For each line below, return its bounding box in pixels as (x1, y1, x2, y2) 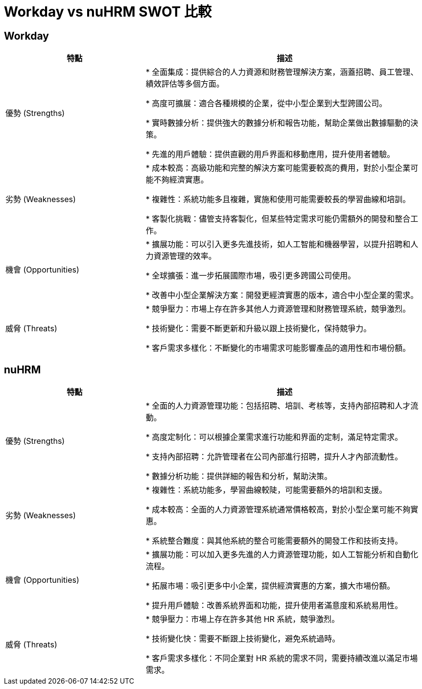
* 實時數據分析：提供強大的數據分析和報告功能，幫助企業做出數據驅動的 (145, 118, 411, 128)
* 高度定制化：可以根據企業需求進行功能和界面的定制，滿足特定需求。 (145, 432, 403, 442)
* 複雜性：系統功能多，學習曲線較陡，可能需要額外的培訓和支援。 (145, 485, 387, 495)
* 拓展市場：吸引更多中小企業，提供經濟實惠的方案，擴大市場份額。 (145, 581, 395, 591)
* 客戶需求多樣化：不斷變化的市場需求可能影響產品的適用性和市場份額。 (145, 343, 411, 353)
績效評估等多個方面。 (145, 79, 224, 89)
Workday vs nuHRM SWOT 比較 (4, 3, 211, 20)
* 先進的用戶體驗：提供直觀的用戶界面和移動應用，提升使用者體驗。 (145, 149, 395, 160)
